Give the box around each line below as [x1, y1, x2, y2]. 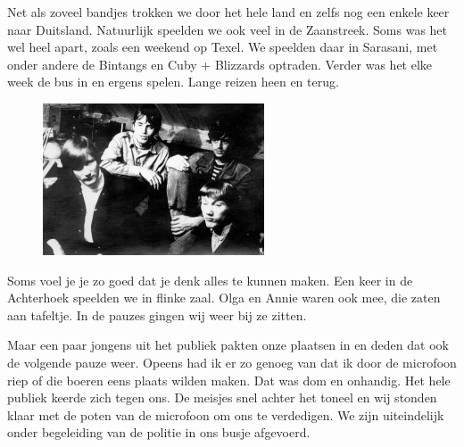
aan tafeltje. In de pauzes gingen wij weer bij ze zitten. [7, 305, 307, 324]
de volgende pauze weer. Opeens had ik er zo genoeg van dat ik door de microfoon [7, 352, 457, 371]
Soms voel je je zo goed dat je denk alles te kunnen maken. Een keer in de [7, 270, 413, 289]
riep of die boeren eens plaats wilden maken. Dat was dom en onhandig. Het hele [7, 370, 451, 389]
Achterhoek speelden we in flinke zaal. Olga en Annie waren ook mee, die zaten [7, 288, 441, 307]
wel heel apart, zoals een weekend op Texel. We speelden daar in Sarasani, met [7, 37, 438, 56]
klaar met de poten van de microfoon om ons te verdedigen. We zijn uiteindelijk [7, 405, 444, 424]
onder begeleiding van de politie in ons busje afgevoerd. [7, 423, 311, 442]
